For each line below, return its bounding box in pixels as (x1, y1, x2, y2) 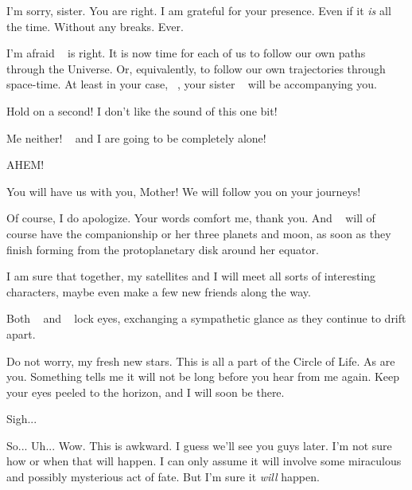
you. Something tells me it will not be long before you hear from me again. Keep (6, 368, 400, 385)
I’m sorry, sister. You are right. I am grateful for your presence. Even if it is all (6, 2, 391, 18)
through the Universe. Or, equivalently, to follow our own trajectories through (6, 60, 386, 76)
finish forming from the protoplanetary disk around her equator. (6, 241, 319, 257)
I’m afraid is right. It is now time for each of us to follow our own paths (6, 45, 366, 61)
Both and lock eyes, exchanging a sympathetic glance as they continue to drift (6, 310, 406, 327)
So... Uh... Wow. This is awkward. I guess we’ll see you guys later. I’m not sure (6, 437, 392, 453)
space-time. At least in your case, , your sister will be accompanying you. (6, 76, 377, 92)
